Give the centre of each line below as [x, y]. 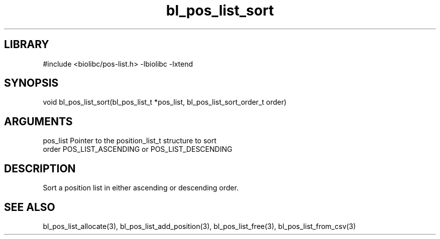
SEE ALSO [30, 207]
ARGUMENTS [38, 121]
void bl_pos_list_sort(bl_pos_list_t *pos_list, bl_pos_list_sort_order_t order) [165, 102]
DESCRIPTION [40, 168]
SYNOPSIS [31, 83]
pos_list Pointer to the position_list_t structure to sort [130, 141]
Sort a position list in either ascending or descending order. [141, 188]
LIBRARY [27, 45]
